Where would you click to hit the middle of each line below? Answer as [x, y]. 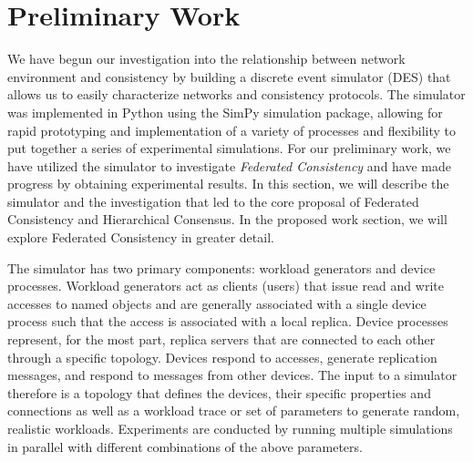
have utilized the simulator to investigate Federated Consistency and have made [230, 165]
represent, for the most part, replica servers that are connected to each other [221, 339]
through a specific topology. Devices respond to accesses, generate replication [222, 357]
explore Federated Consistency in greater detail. [141, 237]
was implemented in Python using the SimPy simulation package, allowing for [225, 112]
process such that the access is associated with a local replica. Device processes [228, 321]
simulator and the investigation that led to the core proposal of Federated [213, 201]
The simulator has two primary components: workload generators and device [221, 267]
